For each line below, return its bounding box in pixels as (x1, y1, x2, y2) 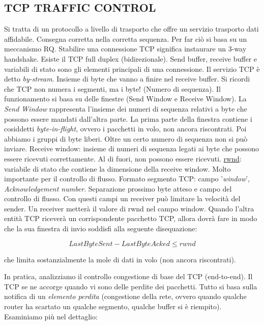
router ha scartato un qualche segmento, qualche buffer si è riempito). (4, 301, 222, 312)
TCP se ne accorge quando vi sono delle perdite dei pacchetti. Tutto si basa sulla (4, 281, 257, 291)
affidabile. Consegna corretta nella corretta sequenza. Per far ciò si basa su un (4, 33, 247, 44)
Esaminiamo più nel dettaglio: (4, 311, 98, 321)
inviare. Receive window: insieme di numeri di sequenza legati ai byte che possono (4, 143, 259, 154)
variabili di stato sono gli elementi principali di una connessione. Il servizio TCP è (4, 63, 260, 74)
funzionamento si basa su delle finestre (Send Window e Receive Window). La (4, 93, 247, 104)
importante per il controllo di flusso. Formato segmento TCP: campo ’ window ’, (4, 173, 250, 184)
